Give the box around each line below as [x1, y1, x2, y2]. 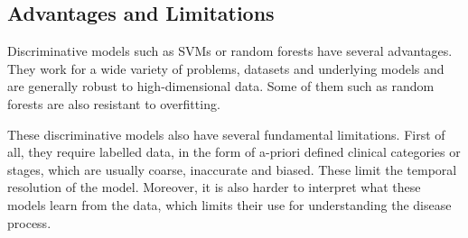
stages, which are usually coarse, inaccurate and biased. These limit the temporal [7, 160, 457, 178]
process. [7, 213, 51, 232]
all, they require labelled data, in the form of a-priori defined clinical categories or [7, 142, 461, 161]
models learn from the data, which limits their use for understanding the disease [7, 195, 452, 214]
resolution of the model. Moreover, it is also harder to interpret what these [7, 178, 421, 197]
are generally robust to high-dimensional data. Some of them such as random [7, 77, 435, 96]
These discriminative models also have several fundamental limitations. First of [7, 124, 445, 143]
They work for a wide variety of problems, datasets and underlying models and [7, 59, 445, 78]
